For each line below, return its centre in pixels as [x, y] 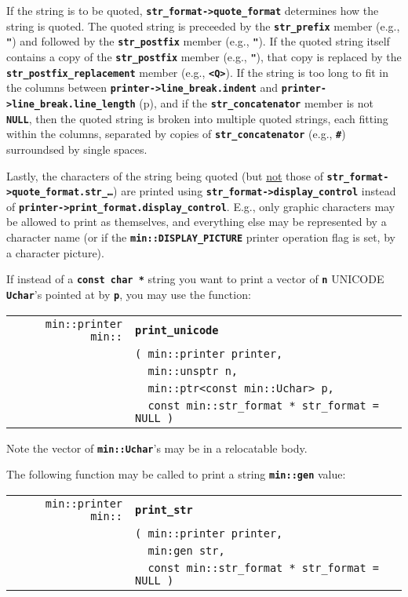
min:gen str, [186, 550]
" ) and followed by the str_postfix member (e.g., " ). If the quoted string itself [198, 41]
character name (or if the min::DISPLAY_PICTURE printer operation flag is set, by [201, 237]
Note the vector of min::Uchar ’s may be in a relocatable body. [157, 448]
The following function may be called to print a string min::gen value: [176, 474]
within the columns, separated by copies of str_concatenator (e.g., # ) [176, 134]
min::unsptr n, [193, 371]
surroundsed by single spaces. [77, 149]
